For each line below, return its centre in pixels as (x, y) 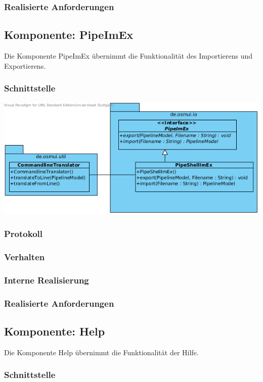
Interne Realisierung (47, 280)
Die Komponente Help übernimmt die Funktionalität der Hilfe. (101, 352)
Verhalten (25, 257)
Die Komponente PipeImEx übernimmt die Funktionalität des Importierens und (128, 56)
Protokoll (23, 234)
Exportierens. (25, 65)
